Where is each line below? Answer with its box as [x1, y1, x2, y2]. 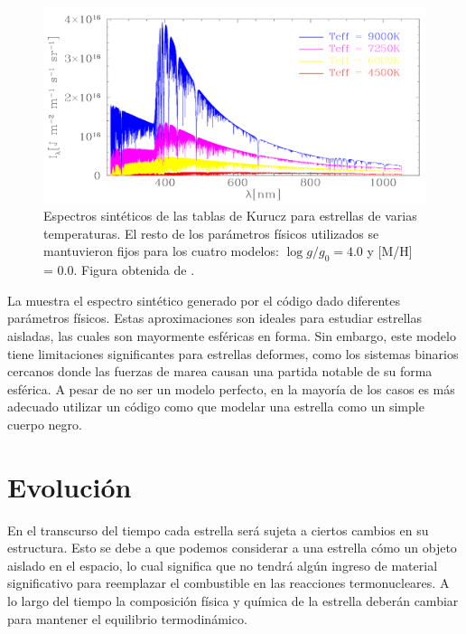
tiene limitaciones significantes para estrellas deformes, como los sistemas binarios [7, 344, 459, 363]
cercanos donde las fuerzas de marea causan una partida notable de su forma [7, 362, 433, 381]
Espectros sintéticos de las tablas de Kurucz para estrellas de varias [43, 206, 417, 225]
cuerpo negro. [7, 414, 82, 433]
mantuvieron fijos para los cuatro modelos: [43, 241, 279, 260]
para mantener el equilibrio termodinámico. [7, 609, 247, 628]
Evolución [7, 468, 132, 505]
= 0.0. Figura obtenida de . [43, 260, 195, 279]
